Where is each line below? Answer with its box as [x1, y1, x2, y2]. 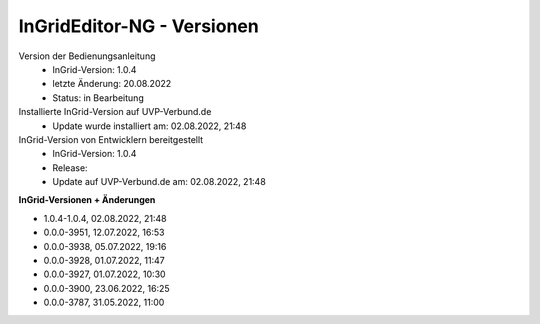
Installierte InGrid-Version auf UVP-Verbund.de [18, 106, 212, 118]
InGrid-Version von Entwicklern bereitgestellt [18, 133, 204, 145]
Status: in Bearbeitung [52, 91, 144, 104]
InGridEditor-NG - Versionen [18, 15, 259, 37]
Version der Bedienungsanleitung [18, 50, 156, 62]
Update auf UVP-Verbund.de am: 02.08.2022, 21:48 [52, 176, 267, 188]
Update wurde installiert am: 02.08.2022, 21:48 [52, 120, 247, 132]
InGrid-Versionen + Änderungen [18, 194, 156, 206]
